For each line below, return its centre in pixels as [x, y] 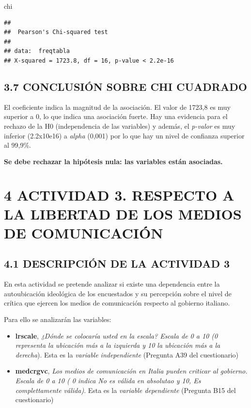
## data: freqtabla [37, 51]
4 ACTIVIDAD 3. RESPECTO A [119, 195]
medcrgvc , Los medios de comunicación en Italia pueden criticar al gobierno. [131, 371]
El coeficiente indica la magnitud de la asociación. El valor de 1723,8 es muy [118, 107]
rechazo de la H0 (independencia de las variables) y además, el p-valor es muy [120, 126]
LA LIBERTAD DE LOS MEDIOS [123, 213]
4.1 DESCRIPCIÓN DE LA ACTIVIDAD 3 [117, 263]
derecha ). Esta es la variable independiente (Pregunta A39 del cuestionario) [127, 354]
